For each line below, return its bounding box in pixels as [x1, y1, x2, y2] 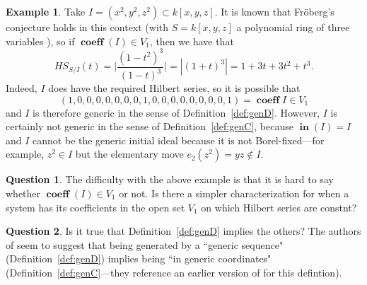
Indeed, [6, 81, 37, 95]
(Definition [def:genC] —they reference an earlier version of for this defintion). [6, 265, 342, 279]
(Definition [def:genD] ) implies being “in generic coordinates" [6, 251, 272, 266]
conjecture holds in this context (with [6, 20, 169, 34]
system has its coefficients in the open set [6, 199, 185, 214]
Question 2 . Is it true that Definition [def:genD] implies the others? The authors [6, 223, 361, 238]
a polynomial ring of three [236, 20, 350, 34]
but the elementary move [75, 146, 184, 161]
